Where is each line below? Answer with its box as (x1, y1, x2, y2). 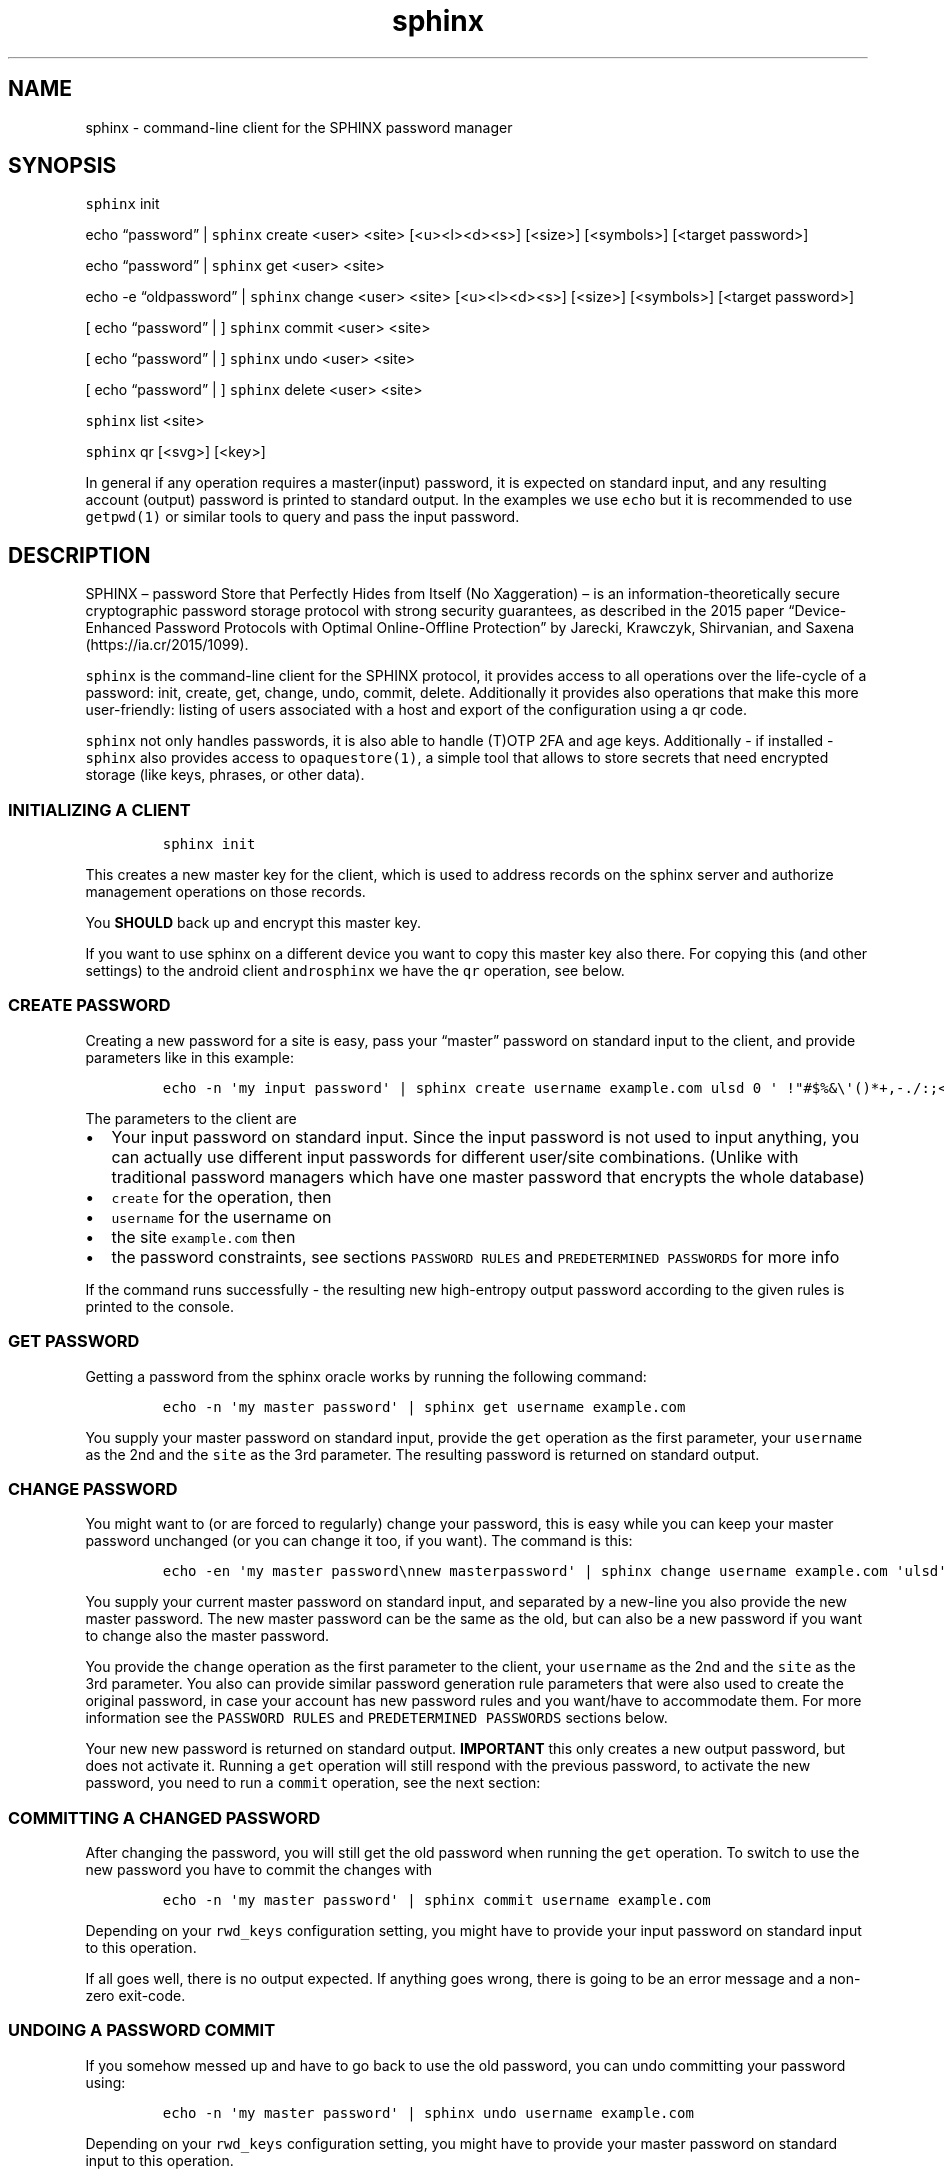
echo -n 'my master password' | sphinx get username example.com (162, 1398, 686, 1415)
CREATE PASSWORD (8, 995, 171, 1016)
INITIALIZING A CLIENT (8, 799, 191, 820)
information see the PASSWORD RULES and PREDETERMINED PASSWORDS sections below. (85, 1709, 668, 1727)
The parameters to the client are (85, 1109, 297, 1127)
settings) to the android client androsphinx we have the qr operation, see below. (85, 962, 625, 980)
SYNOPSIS (8, 153, 117, 179)
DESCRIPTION (8, 542, 151, 568)
